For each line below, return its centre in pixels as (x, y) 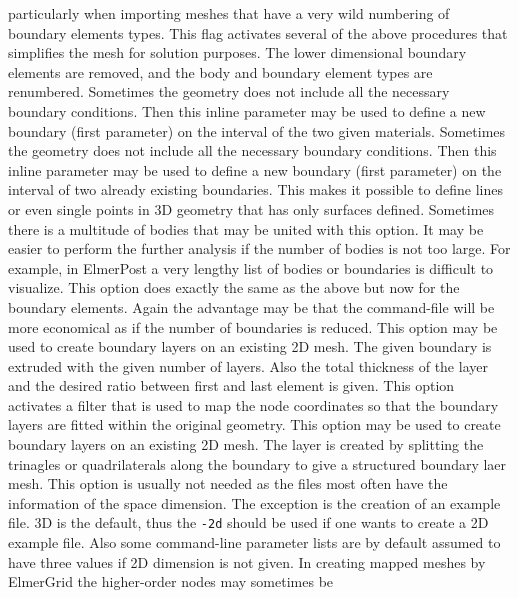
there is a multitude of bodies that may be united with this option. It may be (246, 228)
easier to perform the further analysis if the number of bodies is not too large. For (259, 248)
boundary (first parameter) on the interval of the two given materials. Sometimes (257, 130)
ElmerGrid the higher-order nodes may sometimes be (171, 581)
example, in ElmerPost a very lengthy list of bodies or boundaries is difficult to (251, 267)
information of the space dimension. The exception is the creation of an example (254, 502)
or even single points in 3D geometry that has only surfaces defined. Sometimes (251, 208)
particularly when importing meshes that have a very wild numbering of (229, 13)
